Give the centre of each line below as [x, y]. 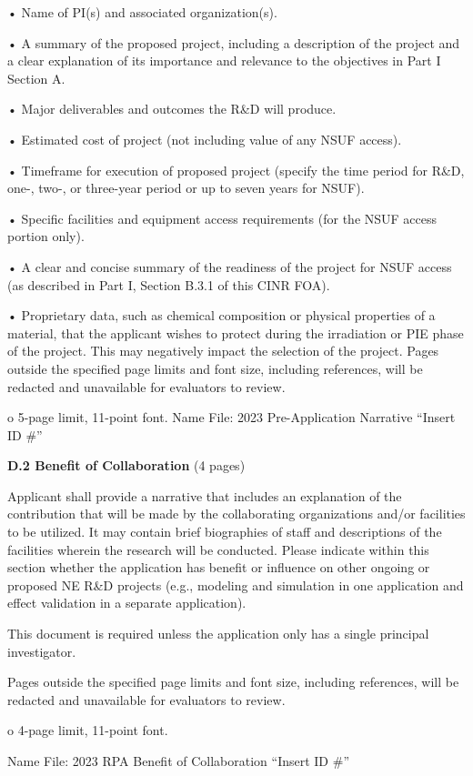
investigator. [42, 651]
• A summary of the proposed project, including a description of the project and [234, 42]
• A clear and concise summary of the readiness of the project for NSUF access [230, 266]
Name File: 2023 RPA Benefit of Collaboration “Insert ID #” [178, 761]
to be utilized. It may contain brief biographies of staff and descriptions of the [225, 532]
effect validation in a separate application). [127, 603]
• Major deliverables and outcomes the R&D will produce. [172, 109]
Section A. [36, 78]
